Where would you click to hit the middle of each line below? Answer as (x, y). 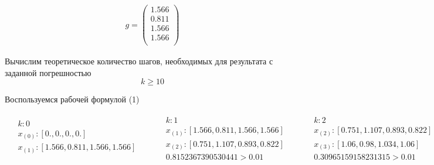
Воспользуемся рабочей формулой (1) (72, 99)
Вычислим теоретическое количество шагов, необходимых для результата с (139, 61)
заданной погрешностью (48, 72)
